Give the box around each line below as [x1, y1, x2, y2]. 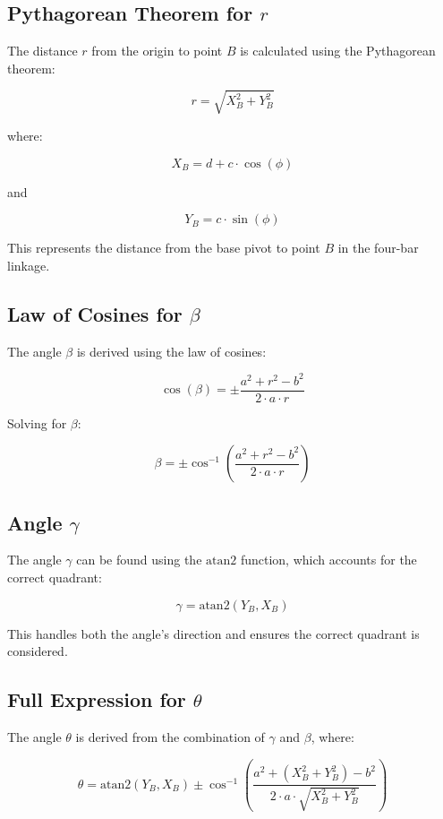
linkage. [7, 255, 50, 274]
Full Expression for [7, 685, 186, 713]
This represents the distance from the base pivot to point [7, 238, 320, 257]
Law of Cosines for [7, 299, 183, 327]
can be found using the [76, 550, 202, 569]
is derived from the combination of [75, 728, 265, 746]
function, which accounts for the [240, 550, 417, 569]
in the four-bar [337, 238, 419, 257]
